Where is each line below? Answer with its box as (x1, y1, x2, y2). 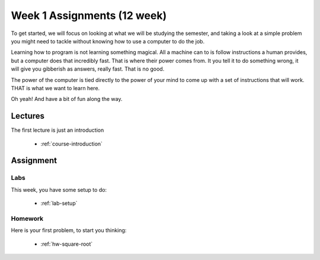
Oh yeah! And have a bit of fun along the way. (11, 96, 123, 103)
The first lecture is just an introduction (11, 126, 104, 134)
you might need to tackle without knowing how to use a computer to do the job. (11, 37, 204, 45)
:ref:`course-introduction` (40, 140, 103, 147)
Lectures (11, 111, 44, 121)
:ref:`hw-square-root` (40, 240, 93, 248)
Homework (11, 214, 44, 223)
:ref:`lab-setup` (40, 199, 78, 207)
